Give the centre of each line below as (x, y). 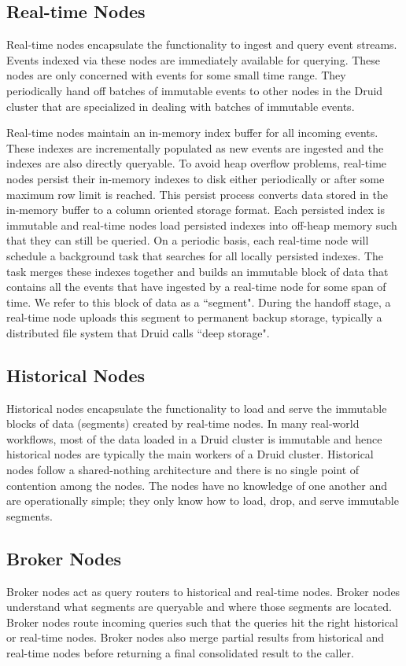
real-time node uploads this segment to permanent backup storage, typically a (194, 317)
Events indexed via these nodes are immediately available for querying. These (194, 59)
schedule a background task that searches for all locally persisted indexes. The (195, 255)
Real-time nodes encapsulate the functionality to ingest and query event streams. (202, 44)
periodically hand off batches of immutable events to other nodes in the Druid (195, 90)
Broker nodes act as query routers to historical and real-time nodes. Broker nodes (203, 591)
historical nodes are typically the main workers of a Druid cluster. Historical (190, 454)
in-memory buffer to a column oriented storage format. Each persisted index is (196, 210)
